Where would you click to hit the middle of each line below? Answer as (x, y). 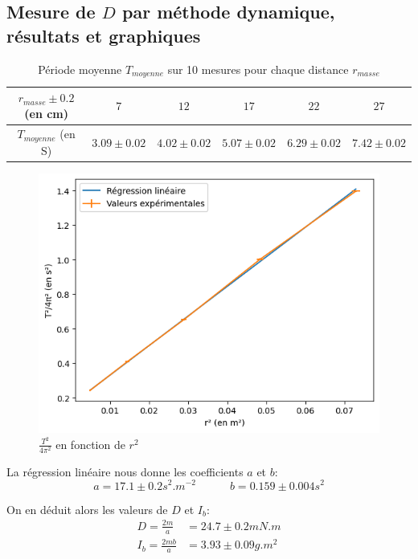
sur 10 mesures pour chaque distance (258, 69)
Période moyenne (80, 69)
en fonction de (90, 444)
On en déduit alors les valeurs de (87, 509)
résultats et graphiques (104, 35)
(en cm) (47, 113)
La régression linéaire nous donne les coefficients (125, 471)
